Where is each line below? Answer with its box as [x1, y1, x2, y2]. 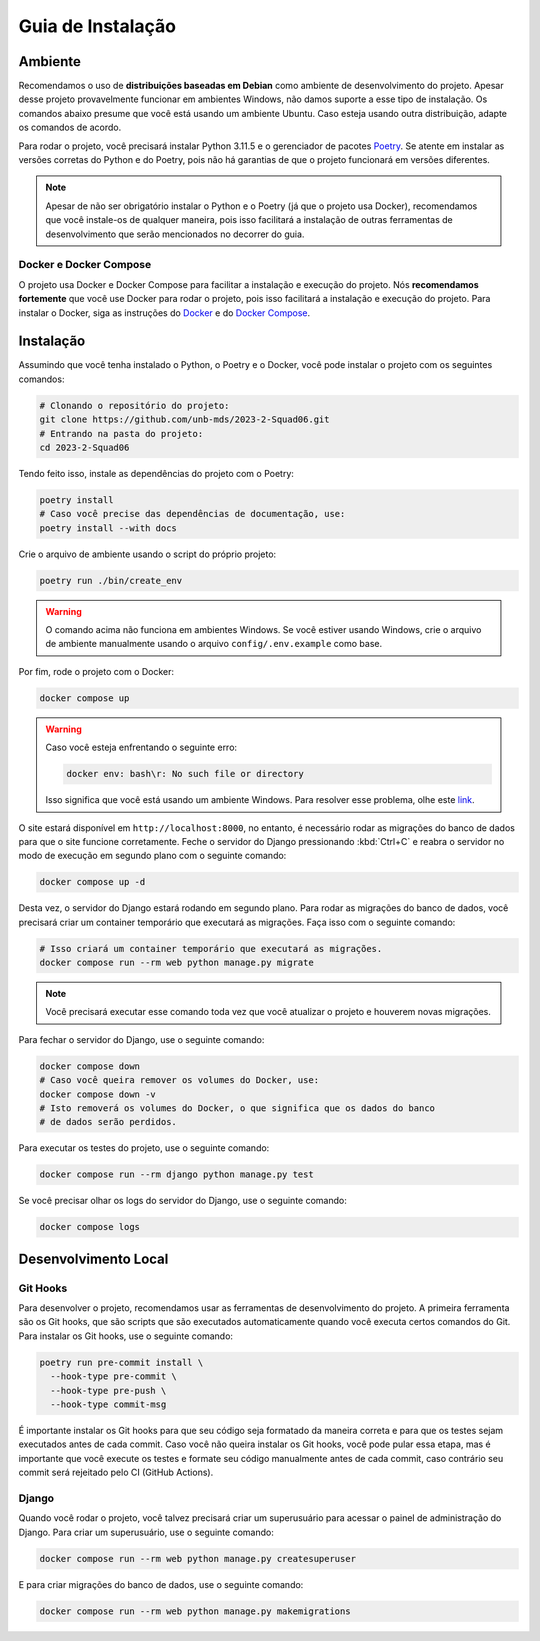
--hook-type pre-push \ [50, 1385, 167, 1396]
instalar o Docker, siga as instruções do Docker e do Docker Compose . [18, 306, 311, 319]
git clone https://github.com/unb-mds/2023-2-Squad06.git [39, 414, 330, 425]
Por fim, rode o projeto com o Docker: [18, 665, 175, 677]
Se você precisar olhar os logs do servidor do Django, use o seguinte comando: [18, 1195, 347, 1207]
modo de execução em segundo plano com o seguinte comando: [18, 850, 287, 862]
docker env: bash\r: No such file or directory [66, 768, 304, 780]
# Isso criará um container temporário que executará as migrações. [39, 943, 383, 954]
